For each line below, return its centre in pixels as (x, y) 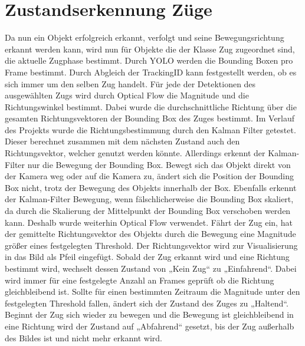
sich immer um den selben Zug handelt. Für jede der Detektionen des (130, 83)
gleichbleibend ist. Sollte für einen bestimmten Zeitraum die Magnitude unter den (152, 291)
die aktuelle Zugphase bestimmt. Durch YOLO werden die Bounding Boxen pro (149, 60)
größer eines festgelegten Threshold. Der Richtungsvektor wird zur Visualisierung (151, 245)
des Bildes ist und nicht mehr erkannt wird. (83, 337)
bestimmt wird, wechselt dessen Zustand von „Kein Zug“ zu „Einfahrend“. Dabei (151, 268)
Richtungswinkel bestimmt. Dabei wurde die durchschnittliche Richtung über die (151, 106)
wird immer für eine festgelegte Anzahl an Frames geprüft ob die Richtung (140, 280)
